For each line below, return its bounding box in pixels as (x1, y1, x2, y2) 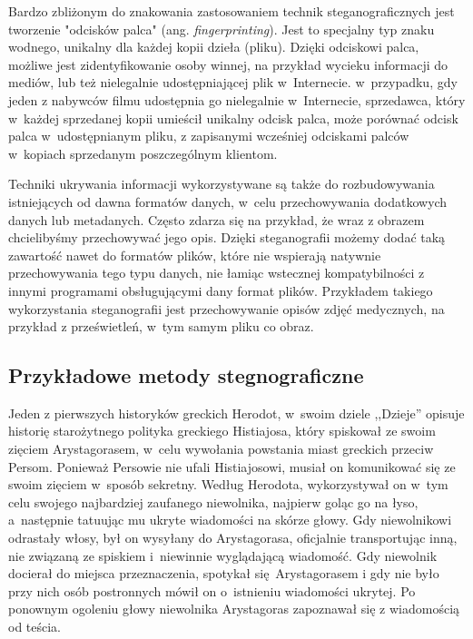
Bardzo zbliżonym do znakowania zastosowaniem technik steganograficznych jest (8, 2, 455, 20)
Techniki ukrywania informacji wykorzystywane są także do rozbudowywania (8, 174, 435, 193)
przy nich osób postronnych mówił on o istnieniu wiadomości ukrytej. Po (8, 581, 416, 600)
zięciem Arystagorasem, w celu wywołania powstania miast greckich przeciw (8, 439, 434, 458)
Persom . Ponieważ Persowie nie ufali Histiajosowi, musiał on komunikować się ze (8, 457, 456, 476)
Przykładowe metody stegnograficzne (8, 361, 364, 389)
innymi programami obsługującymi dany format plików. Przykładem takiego (8, 280, 433, 300)
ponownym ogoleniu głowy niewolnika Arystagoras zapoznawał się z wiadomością (8, 599, 460, 618)
